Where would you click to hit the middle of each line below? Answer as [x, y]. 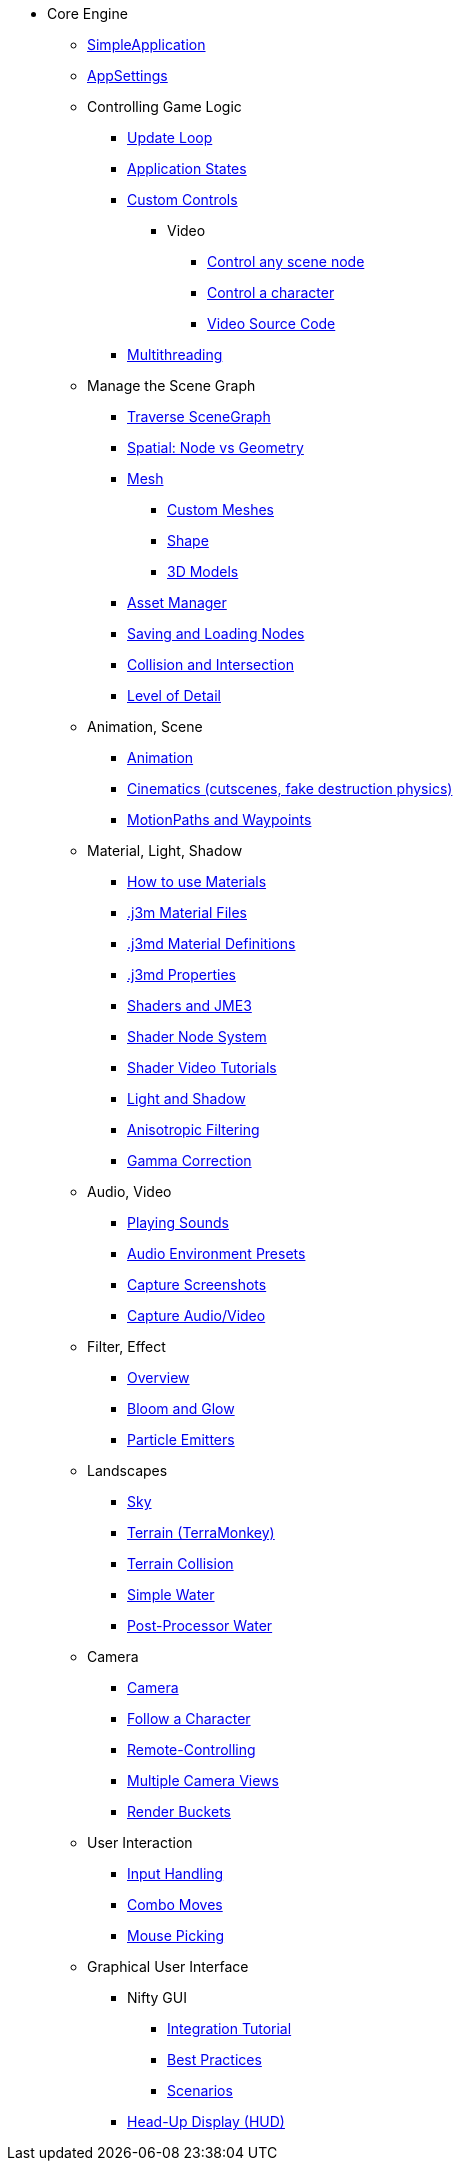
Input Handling [175, 1873]
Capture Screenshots [197, 1284]
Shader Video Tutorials [202, 1067]
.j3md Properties [181, 974]
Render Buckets [179, 1811]
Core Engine [87, 13]
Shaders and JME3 [189, 1005]
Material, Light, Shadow [165, 850]
